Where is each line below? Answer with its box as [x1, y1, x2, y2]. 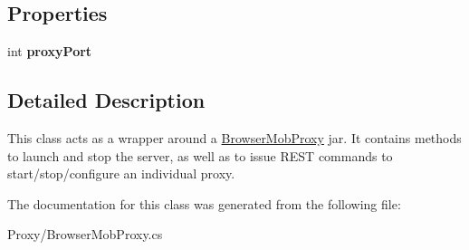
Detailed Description [7, 86, 206, 114]
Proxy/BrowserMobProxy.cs [7, 225, 163, 244]
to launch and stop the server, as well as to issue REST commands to [7, 146, 393, 165]
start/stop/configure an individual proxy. [7, 164, 235, 183]
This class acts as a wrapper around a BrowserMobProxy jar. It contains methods [7, 129, 462, 147]
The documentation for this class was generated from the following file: [7, 194, 401, 213]
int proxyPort [7, 42, 92, 61]
